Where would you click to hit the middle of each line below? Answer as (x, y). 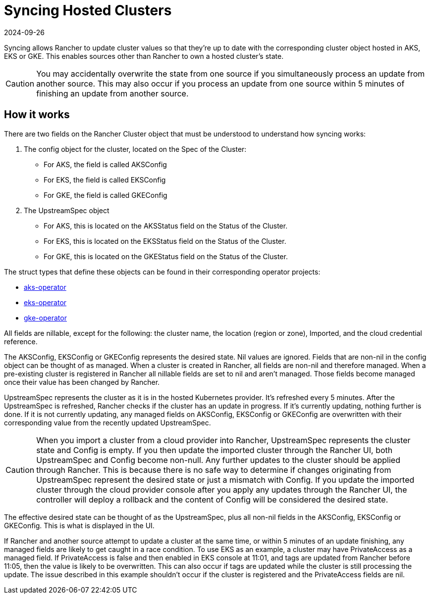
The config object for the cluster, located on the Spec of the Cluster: (135, 149)
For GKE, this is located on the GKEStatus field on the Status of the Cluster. (166, 256)
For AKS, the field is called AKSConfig (105, 164)
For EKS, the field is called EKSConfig (105, 180)
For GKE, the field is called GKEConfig (106, 195)
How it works (37, 115)
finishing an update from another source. (112, 93)
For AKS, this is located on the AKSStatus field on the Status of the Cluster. (166, 226)
